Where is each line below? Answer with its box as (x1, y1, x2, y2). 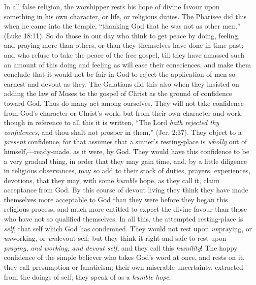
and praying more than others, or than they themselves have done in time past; (4, 40, 244, 50)
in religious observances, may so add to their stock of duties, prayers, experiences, (4, 165, 251, 176)
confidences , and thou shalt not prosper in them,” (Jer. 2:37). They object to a (4, 127, 242, 137)
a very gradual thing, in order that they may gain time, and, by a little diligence (4, 156, 247, 166)
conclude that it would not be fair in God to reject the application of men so (4, 69, 236, 79)
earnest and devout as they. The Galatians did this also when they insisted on (4, 78, 239, 89)
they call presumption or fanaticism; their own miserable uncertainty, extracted (4, 262, 243, 272)
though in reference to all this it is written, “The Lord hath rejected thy (4, 117, 219, 127)
